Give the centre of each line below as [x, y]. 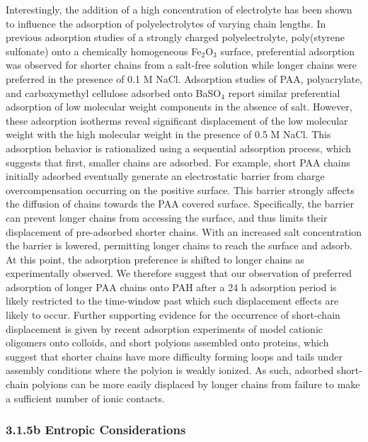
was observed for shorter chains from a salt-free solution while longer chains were [181, 65]
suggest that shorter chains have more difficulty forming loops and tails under [174, 356]
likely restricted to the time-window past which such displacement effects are [172, 301]
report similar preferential [284, 92]
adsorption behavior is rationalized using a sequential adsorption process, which [179, 148]
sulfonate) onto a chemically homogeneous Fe [104, 51]
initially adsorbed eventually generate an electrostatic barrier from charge [165, 176]
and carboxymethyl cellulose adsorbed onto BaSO [114, 92]
